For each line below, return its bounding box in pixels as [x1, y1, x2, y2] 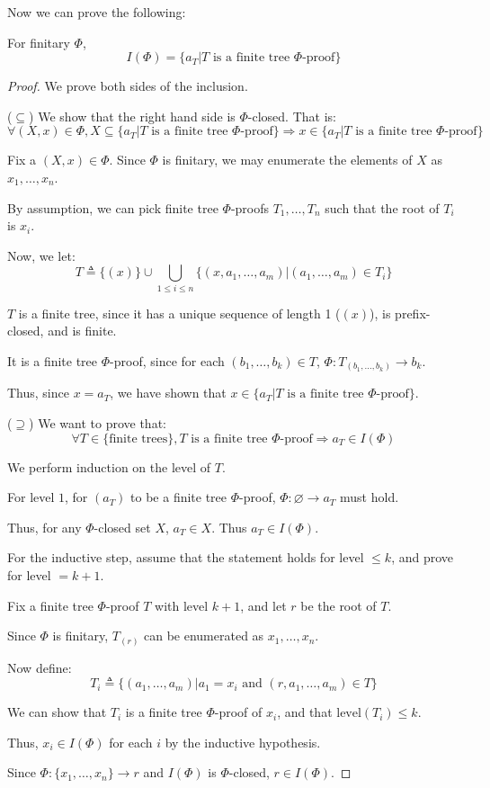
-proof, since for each [110, 351, 225, 370]
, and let [240, 595, 287, 614]
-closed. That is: [247, 106, 336, 125]
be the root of [300, 595, 377, 614]
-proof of [214, 703, 263, 721]
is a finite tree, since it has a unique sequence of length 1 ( [18, 303, 341, 322]
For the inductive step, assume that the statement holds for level [7, 548, 364, 567]
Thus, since [7, 383, 69, 402]
